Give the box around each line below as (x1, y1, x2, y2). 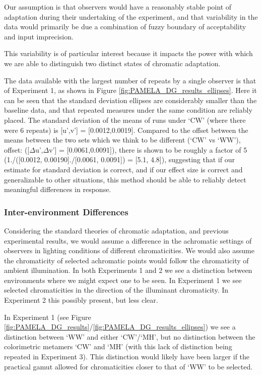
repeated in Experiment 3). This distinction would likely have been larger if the (4, 351, 250, 362)
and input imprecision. (4, 31, 74, 41)
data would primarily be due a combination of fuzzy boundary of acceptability (4, 21, 246, 32)
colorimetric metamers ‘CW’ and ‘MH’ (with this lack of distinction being (4, 341, 232, 352)
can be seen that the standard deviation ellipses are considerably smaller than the (4, 95, 257, 105)
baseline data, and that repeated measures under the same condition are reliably (4, 105, 252, 115)
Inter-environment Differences (4, 205, 128, 218)
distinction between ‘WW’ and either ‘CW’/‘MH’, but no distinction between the (4, 331, 255, 342)
